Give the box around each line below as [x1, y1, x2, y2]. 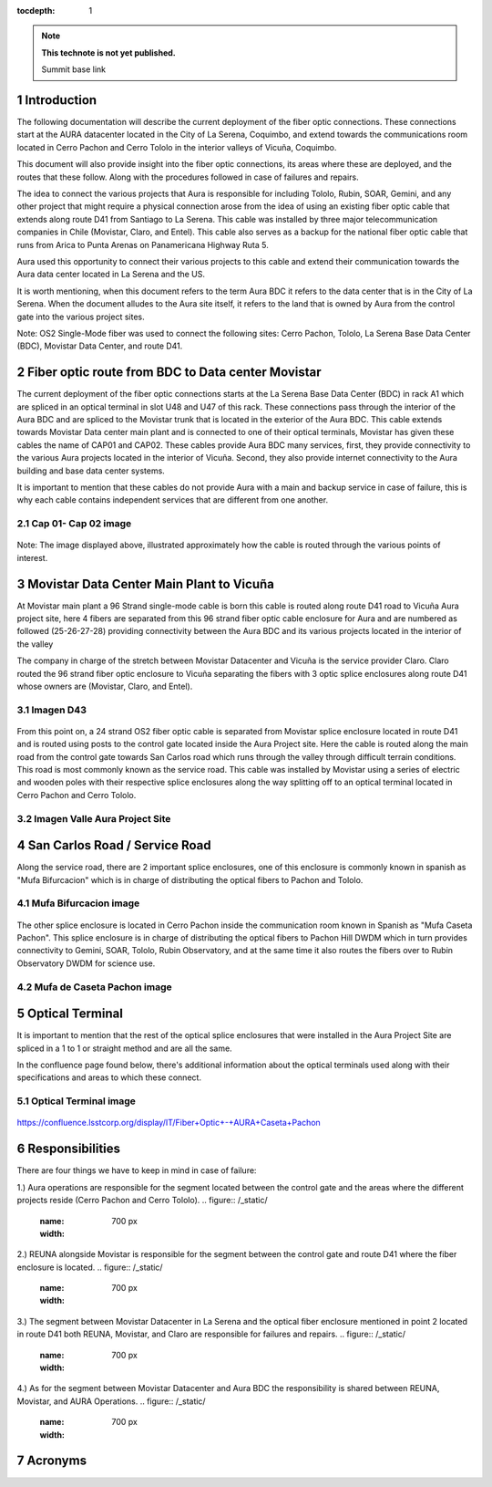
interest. [16, 552, 48, 563]
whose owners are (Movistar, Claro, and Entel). [16, 681, 193, 692]
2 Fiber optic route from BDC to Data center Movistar [16, 365, 323, 380]
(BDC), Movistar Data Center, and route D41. [16, 340, 183, 351]
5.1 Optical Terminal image [16, 1095, 137, 1107]
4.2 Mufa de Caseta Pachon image [16, 981, 172, 993]
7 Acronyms [16, 1453, 87, 1469]
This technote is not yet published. [41, 47, 177, 58]
